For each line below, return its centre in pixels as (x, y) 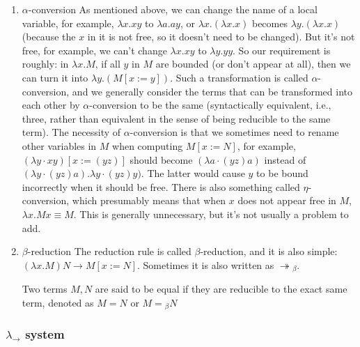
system (45, 334)
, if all (108, 64)
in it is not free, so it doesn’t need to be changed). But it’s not (221, 37)
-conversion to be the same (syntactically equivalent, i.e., (210, 105)
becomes (269, 23)
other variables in (59, 145)
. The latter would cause (193, 173)
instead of (285, 159)
